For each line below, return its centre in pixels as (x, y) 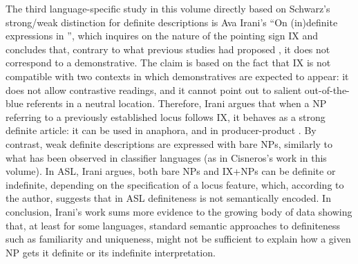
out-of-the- (327, 89)
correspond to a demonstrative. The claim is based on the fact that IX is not (168, 63)
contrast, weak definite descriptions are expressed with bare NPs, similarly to (169, 143)
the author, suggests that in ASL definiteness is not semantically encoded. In (168, 198)
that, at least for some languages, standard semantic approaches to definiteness (173, 225)
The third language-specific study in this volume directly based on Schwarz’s (168, 8)
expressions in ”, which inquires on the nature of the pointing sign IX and (162, 36)
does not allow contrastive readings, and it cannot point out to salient (154, 89)
